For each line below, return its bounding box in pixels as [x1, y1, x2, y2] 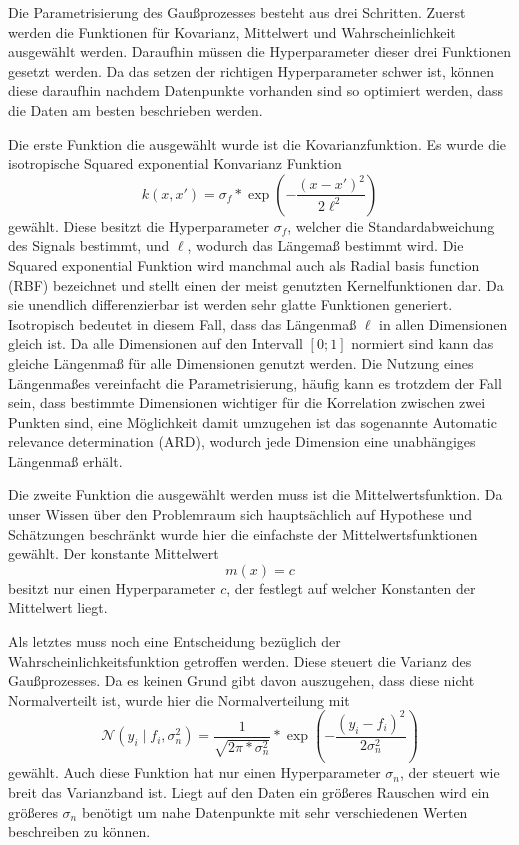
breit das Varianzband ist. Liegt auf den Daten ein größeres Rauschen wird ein [8, 781, 490, 802]
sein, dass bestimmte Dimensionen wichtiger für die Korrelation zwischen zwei [8, 392, 486, 413]
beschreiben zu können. [8, 821, 151, 842]
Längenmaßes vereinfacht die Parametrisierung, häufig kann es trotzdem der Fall [8, 372, 502, 393]
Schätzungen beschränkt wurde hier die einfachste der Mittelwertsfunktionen [8, 523, 478, 544]
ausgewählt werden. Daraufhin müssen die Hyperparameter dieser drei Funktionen [8, 41, 512, 62]
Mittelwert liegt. [8, 597, 108, 618]
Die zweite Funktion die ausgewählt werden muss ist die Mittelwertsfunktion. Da [8, 484, 503, 505]
